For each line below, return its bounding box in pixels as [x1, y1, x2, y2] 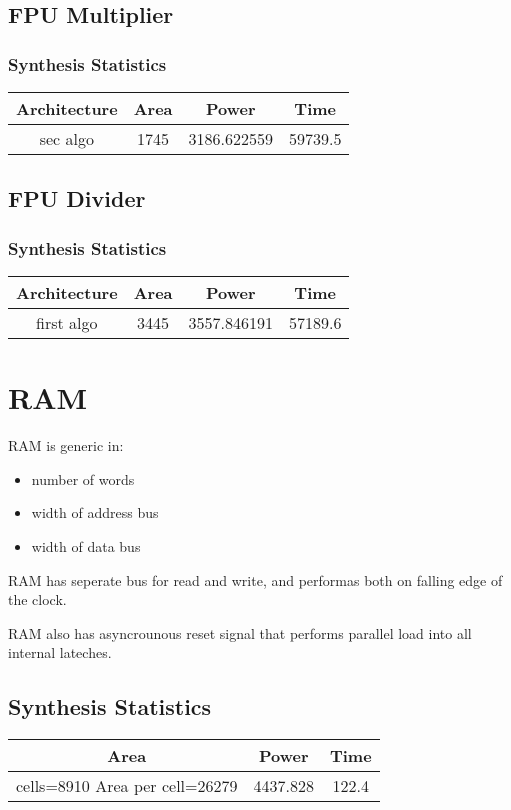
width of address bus [31, 502, 159, 523]
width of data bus [31, 535, 141, 556]
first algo [36, 311, 98, 334]
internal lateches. [8, 642, 112, 663]
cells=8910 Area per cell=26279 [16, 774, 238, 798]
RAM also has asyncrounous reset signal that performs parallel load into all [8, 622, 472, 643]
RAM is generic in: [8, 435, 124, 456]
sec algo [39, 127, 94, 150]
